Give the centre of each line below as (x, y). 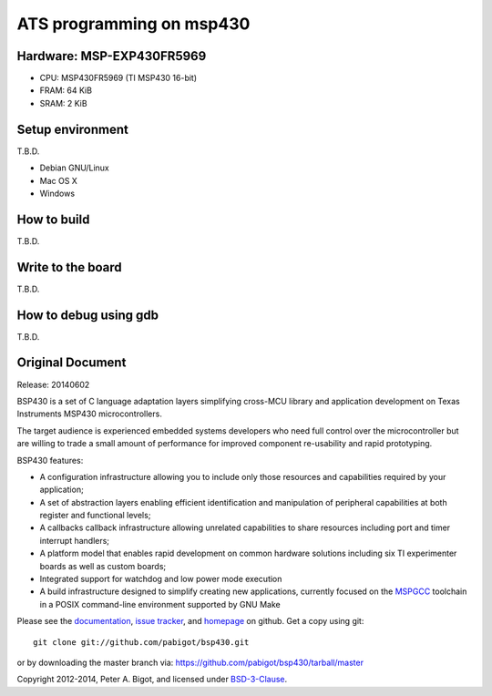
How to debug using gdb (88, 315)
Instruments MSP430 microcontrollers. (90, 414)
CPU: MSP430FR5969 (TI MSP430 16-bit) (118, 78)
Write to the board (69, 267)
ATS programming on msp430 (133, 24)
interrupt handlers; (74, 540)
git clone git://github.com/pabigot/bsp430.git (141, 642)
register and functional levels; (95, 516)
